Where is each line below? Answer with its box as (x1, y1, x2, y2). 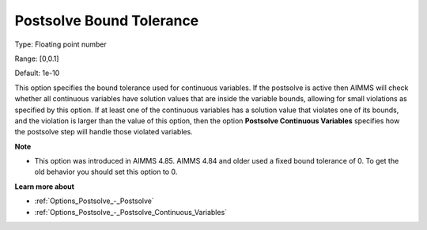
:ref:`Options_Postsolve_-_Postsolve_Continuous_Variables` (34, 207, 228, 217)
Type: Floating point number (14, 40, 107, 49)
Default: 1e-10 (14, 68, 60, 78)
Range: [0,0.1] (14, 54, 59, 63)
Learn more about (14, 182, 75, 191)
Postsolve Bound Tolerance (14, 12, 199, 29)
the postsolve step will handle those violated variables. (14, 127, 193, 137)
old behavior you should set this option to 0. (34, 167, 178, 177)
